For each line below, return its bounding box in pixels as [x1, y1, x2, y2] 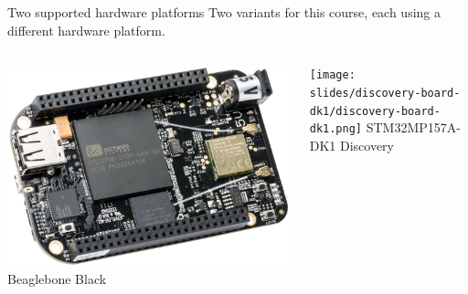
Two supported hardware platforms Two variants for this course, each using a [7, 3, 441, 21]
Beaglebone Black [7, 269, 107, 289]
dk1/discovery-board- [309, 104, 441, 118]
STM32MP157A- [366, 118, 461, 137]
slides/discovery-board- [309, 86, 461, 100]
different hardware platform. [7, 20, 165, 39]
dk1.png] [309, 122, 362, 136]
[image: [309, 68, 356, 82]
